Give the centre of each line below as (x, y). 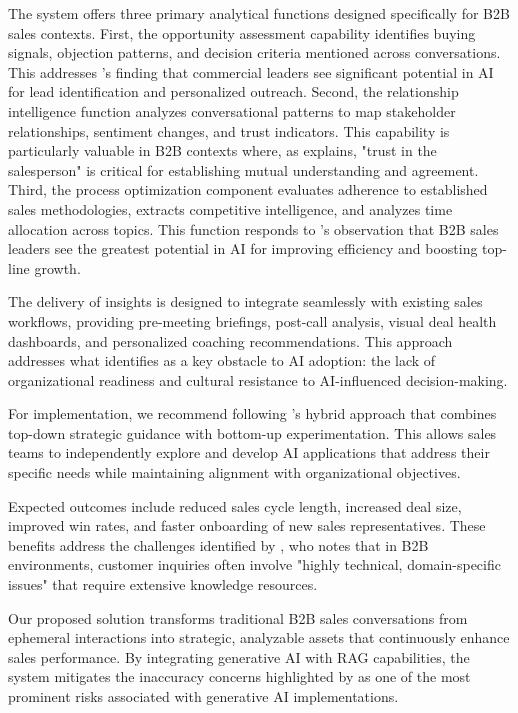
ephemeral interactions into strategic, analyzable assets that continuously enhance (259, 637)
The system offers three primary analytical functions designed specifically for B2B (259, 13)
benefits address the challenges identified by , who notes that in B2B (218, 544)
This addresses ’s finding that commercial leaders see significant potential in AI (251, 71)
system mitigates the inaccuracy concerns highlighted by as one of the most (239, 676)
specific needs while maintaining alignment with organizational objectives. (234, 472)
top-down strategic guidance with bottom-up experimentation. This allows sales (252, 432)
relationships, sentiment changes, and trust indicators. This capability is (229, 130)
